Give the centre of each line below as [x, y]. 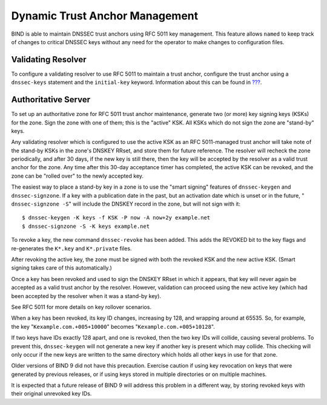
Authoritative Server [51, 100]
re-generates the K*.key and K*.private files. [71, 248]
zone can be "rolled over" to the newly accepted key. [78, 176]
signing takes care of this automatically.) [61, 268]
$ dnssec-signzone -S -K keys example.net [86, 226]
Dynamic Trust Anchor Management [105, 16]
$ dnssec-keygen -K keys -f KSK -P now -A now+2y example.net [116, 218]
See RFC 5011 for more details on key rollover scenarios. [81, 307]
